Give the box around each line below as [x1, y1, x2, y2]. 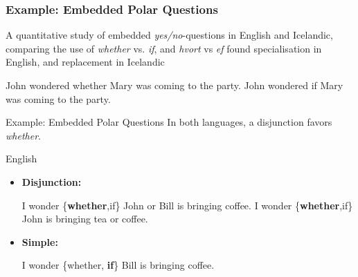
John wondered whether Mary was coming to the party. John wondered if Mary [6, 78, 343, 92]
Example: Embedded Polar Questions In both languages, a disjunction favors [6, 115, 332, 129]
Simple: [21, 234, 58, 249]
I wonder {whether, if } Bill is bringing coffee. [21, 258, 215, 272]
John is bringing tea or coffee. [21, 211, 148, 226]
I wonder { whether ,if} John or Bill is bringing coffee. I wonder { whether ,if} [21, 198, 353, 212]
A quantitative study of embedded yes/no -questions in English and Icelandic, [6, 28, 333, 42]
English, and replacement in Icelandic [6, 55, 165, 69]
